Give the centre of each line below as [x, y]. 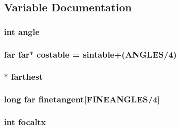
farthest [27, 77]
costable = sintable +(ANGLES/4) [107, 54]
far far [17, 54]
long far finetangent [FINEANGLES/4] [82, 99]
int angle [22, 31]
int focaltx [25, 122]
